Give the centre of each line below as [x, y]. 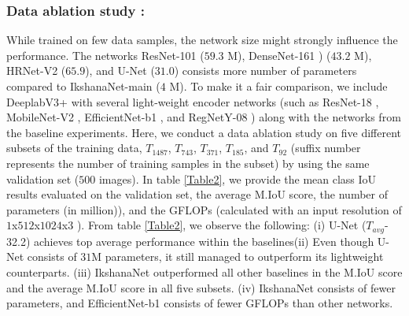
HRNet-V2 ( [36, 71]
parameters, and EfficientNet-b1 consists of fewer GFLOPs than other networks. [200, 303]
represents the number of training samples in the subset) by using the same [188, 163]
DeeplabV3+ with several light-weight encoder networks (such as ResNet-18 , [193, 101]
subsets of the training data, [74, 148]
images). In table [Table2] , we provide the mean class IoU [238, 178]
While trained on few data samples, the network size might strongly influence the [202, 40]
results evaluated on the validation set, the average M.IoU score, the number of [197, 194]
